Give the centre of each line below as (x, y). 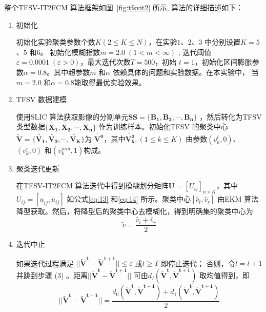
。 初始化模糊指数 (70, 52)
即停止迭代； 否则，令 (198, 263)
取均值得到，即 (224, 275)
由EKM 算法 (238, 199)
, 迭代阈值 (195, 52)
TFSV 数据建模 (41, 99)
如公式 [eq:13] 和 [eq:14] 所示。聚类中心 (129, 199)
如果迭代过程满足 (45, 263)
